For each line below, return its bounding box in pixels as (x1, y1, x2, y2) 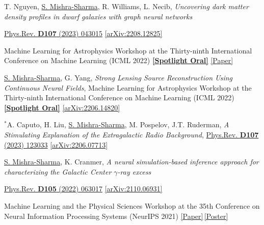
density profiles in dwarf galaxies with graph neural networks (4, 11, 193, 21)
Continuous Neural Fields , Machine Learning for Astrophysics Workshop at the (4, 82, 252, 93)
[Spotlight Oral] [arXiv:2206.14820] (4, 102, 120, 112)
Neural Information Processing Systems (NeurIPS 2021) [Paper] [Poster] (4, 210, 228, 221)
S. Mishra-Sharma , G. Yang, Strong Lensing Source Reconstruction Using (4, 72, 233, 82)
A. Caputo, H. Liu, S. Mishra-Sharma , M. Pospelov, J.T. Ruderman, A (7, 119, 229, 130)
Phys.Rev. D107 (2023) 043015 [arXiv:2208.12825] (4, 28, 163, 39)
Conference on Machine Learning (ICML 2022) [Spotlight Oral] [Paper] (4, 55, 233, 66)
